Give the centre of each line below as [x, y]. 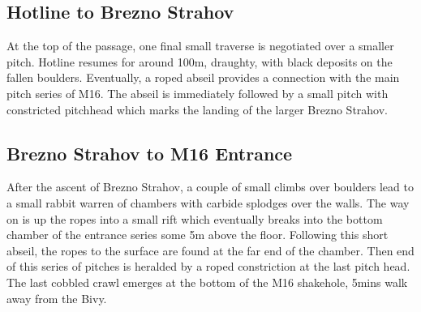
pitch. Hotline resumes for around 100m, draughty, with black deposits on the [200, 61]
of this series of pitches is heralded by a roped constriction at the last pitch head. [208, 266]
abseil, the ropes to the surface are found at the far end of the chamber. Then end [210, 250]
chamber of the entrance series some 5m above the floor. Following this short [198, 235]
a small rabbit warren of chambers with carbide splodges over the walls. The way [208, 202]
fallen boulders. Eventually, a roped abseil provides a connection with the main [203, 77]
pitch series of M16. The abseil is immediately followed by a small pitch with [198, 93]
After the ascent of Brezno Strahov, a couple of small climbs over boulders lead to [210, 187]
